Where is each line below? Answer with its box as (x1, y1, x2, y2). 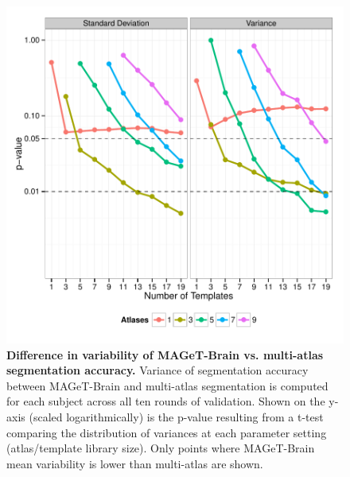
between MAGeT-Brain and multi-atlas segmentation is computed (6, 377, 329, 394)
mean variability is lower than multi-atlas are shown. (6, 455, 263, 471)
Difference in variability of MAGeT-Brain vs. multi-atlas (6, 346, 324, 363)
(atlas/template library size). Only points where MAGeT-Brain (6, 440, 315, 456)
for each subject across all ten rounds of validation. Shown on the (6, 393, 325, 409)
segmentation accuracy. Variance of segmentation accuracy (6, 362, 309, 378)
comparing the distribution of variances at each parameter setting (6, 424, 327, 440)
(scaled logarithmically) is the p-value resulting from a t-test (29, 408, 324, 425)
